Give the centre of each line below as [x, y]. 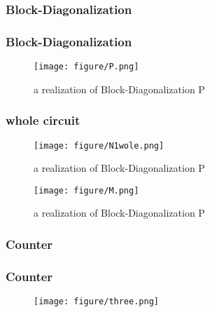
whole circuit [43, 120]
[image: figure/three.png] [96, 302]
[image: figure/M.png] [86, 190]
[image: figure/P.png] [86, 67]
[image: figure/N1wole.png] [99, 145]
